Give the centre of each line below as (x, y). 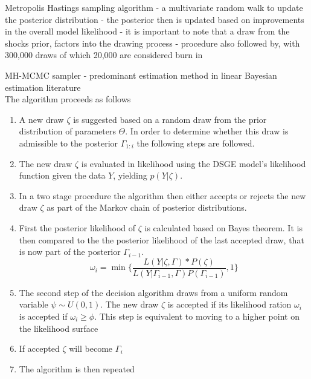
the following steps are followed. (196, 143)
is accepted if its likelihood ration (229, 304)
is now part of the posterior (70, 252)
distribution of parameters (67, 131)
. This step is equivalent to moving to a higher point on (197, 316)
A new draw (41, 119)
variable (34, 304)
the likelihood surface (59, 328)
